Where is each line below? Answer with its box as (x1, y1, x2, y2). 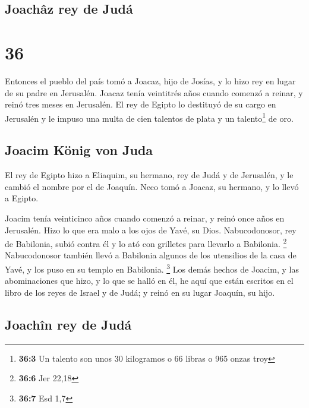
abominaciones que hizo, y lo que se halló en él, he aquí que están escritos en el (5, 274, 294, 287)
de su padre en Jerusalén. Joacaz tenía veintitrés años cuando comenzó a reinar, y (5, 86, 303, 99)
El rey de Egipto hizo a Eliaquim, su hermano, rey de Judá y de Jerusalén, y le (5, 169, 294, 181)
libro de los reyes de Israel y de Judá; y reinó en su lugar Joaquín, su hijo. (5, 286, 275, 298)
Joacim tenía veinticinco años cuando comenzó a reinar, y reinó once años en (5, 211, 285, 224)
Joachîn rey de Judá (5, 315, 132, 333)
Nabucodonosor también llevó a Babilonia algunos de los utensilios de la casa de (5, 249, 297, 261)
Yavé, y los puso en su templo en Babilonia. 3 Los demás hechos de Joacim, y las (5, 261, 299, 275)
